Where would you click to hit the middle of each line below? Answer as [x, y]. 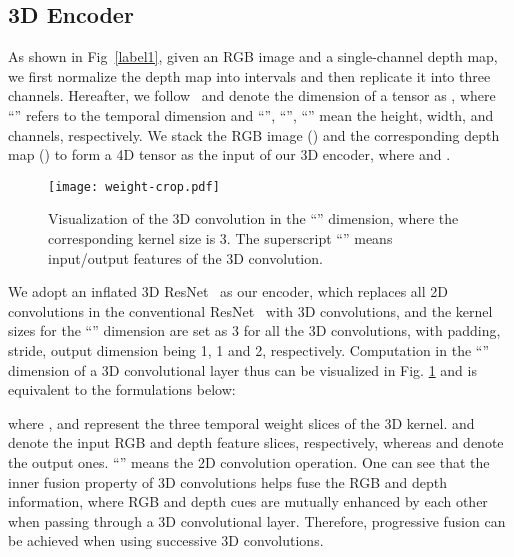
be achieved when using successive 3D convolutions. [166, 540]
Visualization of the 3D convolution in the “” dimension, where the [253, 218]
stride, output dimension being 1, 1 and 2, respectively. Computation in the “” [249, 349]
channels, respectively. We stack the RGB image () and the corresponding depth [254, 134]
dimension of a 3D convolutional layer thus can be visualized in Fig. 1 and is [242, 369]
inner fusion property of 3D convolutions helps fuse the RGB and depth [228, 481]
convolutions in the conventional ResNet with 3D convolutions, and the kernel [250, 310]
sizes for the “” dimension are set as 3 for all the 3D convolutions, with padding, [254, 330]
